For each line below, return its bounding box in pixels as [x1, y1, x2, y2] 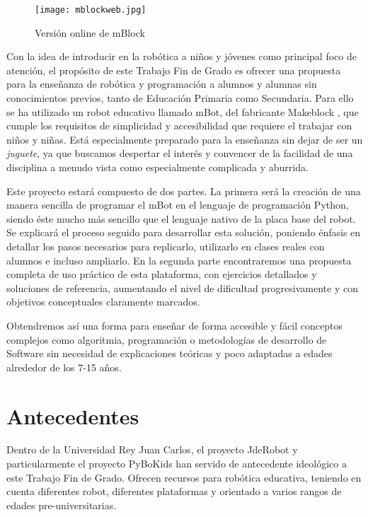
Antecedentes [6, 401, 139, 430]
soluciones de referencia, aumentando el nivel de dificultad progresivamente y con [6, 280, 358, 295]
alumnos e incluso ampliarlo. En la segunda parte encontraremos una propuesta [6, 252, 352, 267]
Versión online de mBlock [35, 25, 145, 40]
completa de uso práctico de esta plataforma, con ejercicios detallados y [6, 267, 317, 281]
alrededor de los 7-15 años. [6, 359, 122, 374]
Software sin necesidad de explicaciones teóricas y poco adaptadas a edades [6, 346, 333, 361]
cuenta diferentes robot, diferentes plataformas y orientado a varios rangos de [6, 484, 342, 499]
